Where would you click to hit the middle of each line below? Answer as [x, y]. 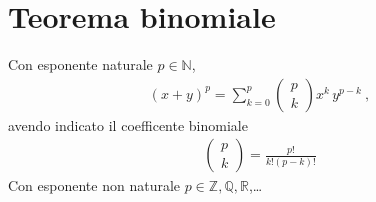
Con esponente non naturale [94, 185]
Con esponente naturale [80, 64]
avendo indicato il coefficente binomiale [128, 124]
